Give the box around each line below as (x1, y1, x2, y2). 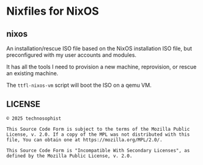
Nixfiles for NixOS (6, 4, 99, 18)
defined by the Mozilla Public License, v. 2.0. (6, 153, 133, 159)
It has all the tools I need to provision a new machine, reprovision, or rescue (6, 63, 197, 70)
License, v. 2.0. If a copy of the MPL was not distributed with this (6, 131, 190, 137)
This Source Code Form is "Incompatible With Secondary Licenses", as (6, 147, 190, 153)
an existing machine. (6, 70, 59, 77)
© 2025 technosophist (6, 115, 62, 122)
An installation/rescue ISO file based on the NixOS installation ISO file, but (6, 45, 193, 52)
